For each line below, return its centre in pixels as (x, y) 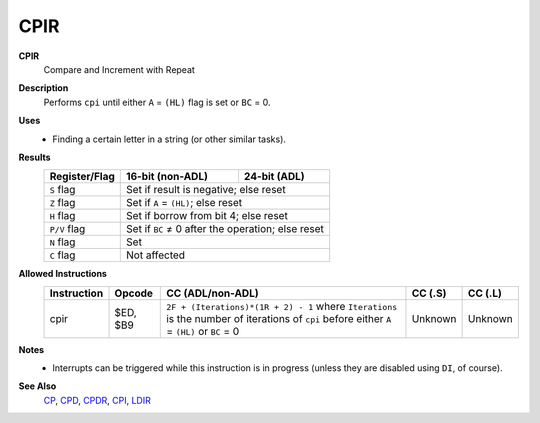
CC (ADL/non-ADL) (212, 293)
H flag (62, 216)
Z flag (62, 203)
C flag (62, 255)
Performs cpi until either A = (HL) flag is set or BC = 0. (157, 102)
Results (34, 157)
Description (43, 88)
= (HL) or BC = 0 (203, 331)
